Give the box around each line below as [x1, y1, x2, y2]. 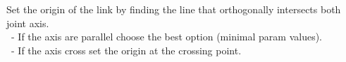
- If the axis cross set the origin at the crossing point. [11, 42, 242, 57]
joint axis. [6, 15, 49, 30]
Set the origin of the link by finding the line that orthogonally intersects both [6, 2, 341, 16]
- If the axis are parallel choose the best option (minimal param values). [11, 29, 323, 44]
